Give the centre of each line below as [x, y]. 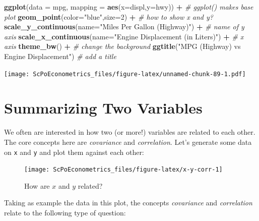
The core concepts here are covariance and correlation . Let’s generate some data [128, 142]
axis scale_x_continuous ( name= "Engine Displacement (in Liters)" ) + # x [124, 36]
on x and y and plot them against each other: [74, 152]
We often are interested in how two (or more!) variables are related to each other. [130, 132]
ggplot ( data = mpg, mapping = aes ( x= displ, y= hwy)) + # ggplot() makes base [129, 7]
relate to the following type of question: [65, 213]
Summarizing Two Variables [103, 108]
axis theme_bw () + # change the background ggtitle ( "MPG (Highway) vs [122, 46]
